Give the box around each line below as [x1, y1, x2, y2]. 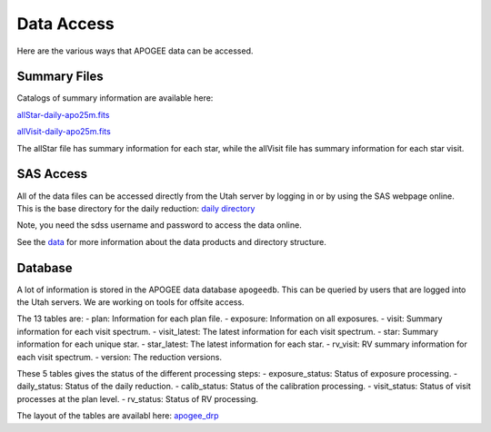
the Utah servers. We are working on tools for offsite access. [16, 297, 245, 308]
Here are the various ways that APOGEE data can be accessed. [16, 45, 254, 56]
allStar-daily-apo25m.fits [16, 109, 110, 120]
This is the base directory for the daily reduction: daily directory [16, 202, 256, 213]
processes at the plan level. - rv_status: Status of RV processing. [16, 393, 259, 404]
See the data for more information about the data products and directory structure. [16, 236, 326, 247]
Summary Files [16, 69, 104, 84]
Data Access [16, 14, 115, 34]
